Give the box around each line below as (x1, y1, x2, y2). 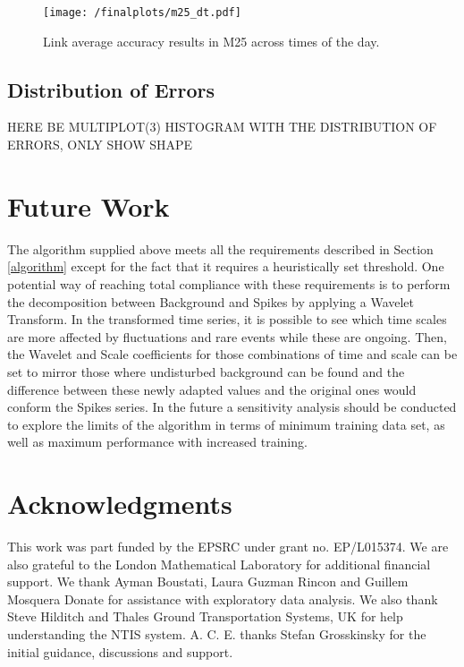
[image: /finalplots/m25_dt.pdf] (43, 6, 241, 19)
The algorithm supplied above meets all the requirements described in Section (7, 239, 434, 258)
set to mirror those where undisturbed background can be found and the (7, 362, 405, 381)
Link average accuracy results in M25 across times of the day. (43, 31, 380, 50)
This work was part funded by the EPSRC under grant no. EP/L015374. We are (7, 537, 449, 556)
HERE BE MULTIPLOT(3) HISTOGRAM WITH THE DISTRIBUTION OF (7, 117, 437, 136)
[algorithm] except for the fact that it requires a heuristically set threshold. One (7, 257, 444, 276)
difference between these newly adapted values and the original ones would (7, 380, 417, 398)
